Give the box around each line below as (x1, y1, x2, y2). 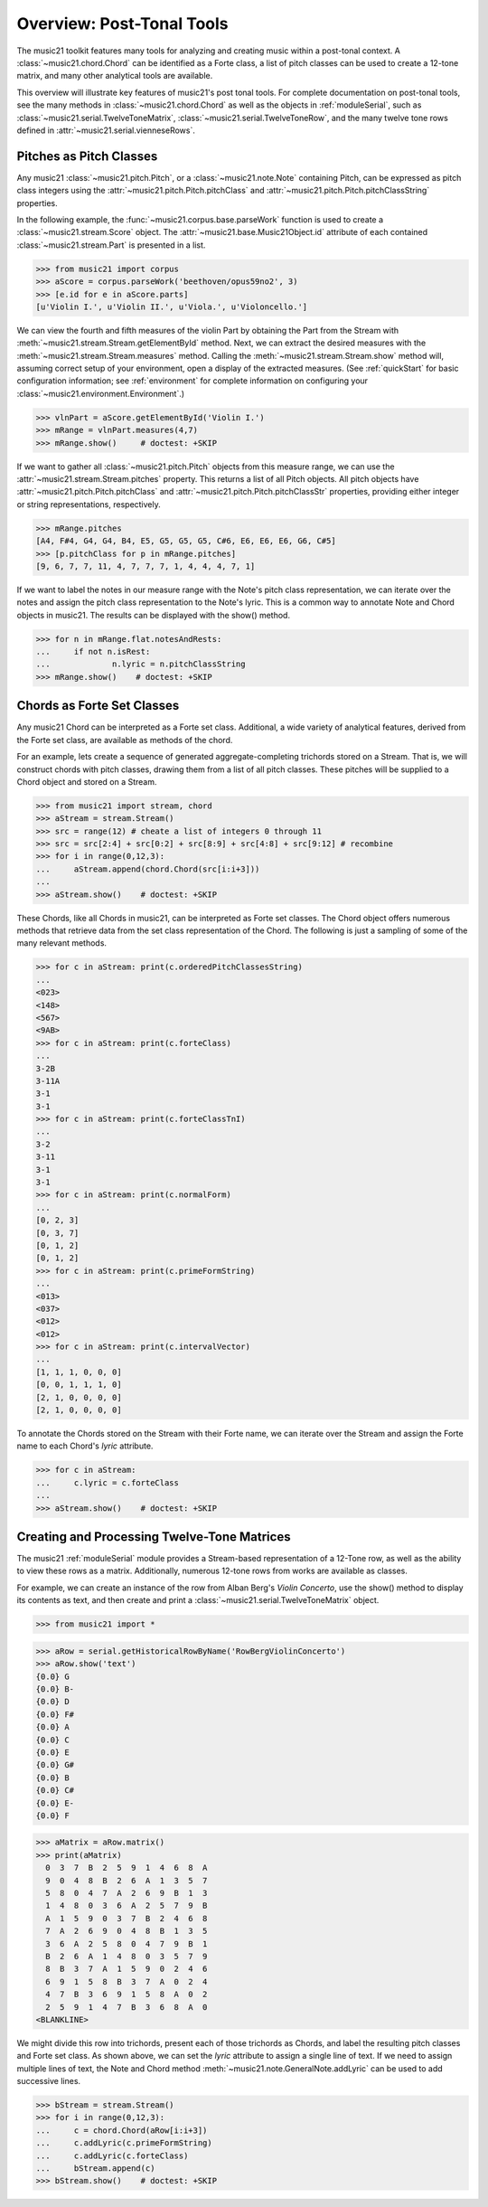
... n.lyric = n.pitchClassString (35, 659, 246, 669)
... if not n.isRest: (35, 646, 151, 657)
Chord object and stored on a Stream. (16, 776, 157, 787)
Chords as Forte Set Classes (16, 698, 180, 713)
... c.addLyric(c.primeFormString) (35, 2138, 212, 2148)
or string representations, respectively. (16, 498, 162, 510)
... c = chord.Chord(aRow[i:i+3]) (35, 2125, 208, 2136)
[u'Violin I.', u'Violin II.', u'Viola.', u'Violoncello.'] (35, 301, 308, 312)
